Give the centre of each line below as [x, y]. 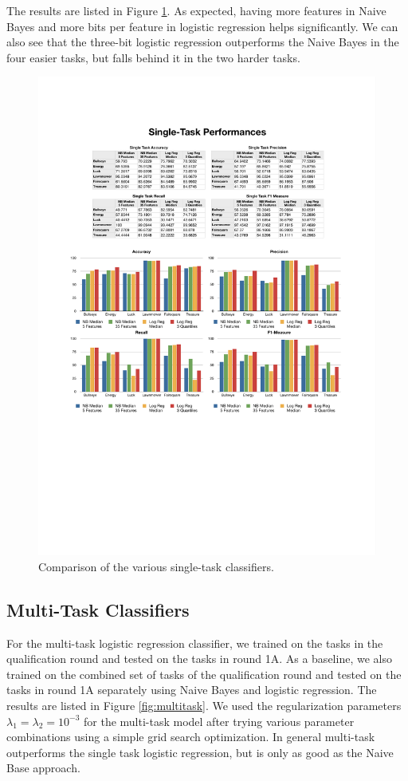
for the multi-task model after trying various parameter [219, 721]
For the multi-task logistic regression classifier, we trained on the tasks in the [195, 643]
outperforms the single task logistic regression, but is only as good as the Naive [200, 752]
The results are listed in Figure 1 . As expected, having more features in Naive [196, 10]
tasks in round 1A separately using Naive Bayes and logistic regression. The [192, 690]
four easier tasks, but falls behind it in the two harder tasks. [153, 57]
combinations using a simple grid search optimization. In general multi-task [191, 737]
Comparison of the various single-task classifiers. [156, 566]
